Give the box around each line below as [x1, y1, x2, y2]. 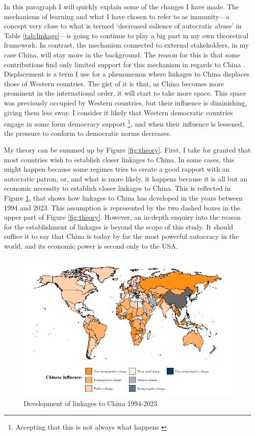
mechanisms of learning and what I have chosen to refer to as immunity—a [4, 11, 229, 21]
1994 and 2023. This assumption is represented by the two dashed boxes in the [4, 202, 241, 212]
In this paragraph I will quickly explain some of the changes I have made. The [4, 1, 239, 11]
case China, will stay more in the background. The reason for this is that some [4, 49, 240, 59]
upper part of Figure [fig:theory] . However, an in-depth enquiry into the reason [4, 212, 241, 222]
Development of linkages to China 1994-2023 [24, 398, 157, 408]
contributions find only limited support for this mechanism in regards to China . [4, 59, 245, 69]
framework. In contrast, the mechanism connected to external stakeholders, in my [4, 40, 249, 50]
